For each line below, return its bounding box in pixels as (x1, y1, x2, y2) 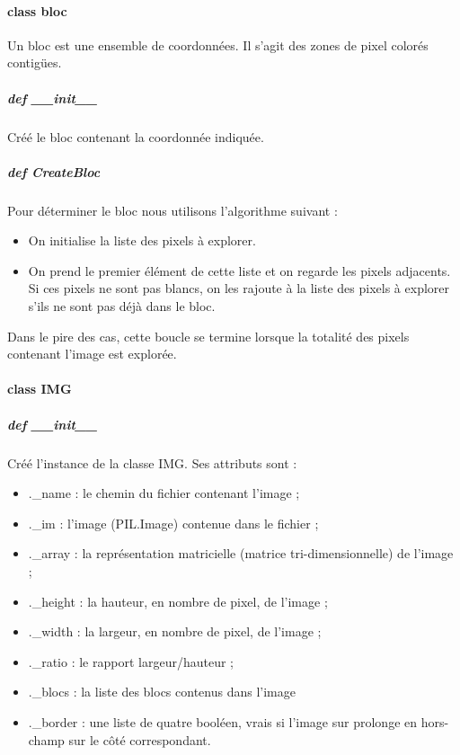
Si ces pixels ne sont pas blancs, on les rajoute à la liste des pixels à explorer (28, 279, 449, 298)
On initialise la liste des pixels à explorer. (28, 231, 256, 250)
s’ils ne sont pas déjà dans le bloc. (28, 297, 216, 315)
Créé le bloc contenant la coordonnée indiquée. (7, 127, 264, 146)
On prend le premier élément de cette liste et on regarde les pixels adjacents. (28, 261, 451, 280)
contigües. (7, 53, 62, 72)
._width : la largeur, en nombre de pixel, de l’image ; (28, 622, 322, 641)
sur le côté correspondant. (68, 730, 211, 749)
